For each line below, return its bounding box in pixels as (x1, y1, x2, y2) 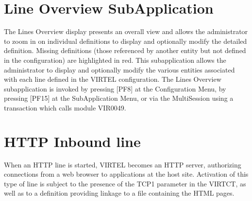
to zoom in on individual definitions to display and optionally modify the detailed (4, 36, 247, 46)
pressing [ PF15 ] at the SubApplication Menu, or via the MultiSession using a (4, 93, 234, 103)
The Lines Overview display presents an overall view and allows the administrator (4, 26, 248, 37)
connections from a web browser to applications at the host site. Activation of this (4, 169, 249, 179)
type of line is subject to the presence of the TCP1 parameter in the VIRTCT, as (4, 178, 246, 188)
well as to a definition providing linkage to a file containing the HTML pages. (4, 188, 235, 198)
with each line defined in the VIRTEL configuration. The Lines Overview (4, 74, 221, 84)
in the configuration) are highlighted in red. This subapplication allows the (4, 55, 226, 65)
